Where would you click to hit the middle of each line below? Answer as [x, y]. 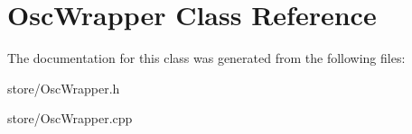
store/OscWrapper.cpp [70, 118]
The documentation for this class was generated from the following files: [206, 58]
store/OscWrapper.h [64, 88]
